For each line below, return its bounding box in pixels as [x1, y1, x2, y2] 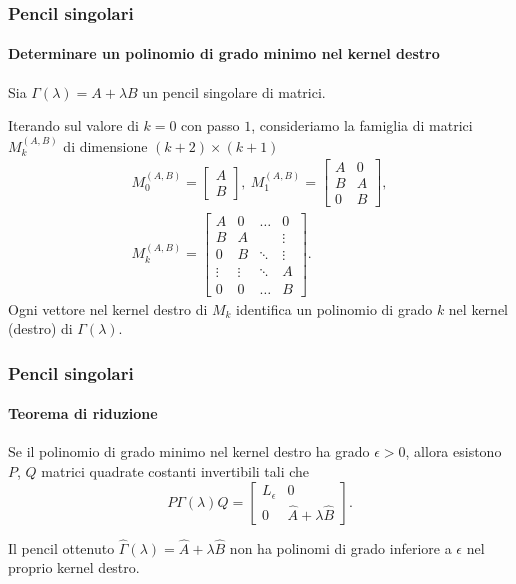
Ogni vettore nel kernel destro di [8, 298, 208, 319]
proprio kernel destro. [8, 557, 140, 578]
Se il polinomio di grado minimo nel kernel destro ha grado [8, 441, 370, 462]
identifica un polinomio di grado [236, 298, 433, 319]
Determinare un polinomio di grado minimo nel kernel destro [8, 43, 440, 64]
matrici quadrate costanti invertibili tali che [41, 460, 310, 481]
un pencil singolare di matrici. [142, 81, 326, 102]
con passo [181, 115, 240, 136]
